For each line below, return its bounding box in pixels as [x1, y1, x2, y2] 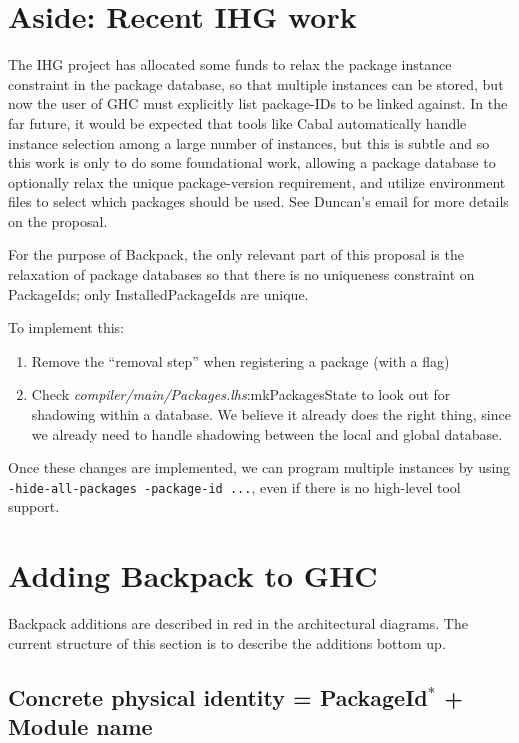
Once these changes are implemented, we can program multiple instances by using [8, 457, 511, 478]
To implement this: [8, 317, 124, 338]
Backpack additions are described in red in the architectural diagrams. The [8, 613, 468, 634]
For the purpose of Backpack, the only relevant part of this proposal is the [8, 244, 464, 265]
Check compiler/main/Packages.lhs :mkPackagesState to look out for [31, 384, 451, 405]
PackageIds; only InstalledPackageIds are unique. [8, 283, 309, 304]
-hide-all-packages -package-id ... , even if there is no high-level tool [8, 476, 461, 497]
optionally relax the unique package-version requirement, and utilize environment [8, 171, 506, 192]
